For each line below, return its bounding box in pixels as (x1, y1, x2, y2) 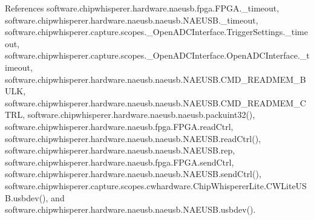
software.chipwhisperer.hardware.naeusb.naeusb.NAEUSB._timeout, (5, 13, 258, 26)
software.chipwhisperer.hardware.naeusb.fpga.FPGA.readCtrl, (5, 120, 234, 132)
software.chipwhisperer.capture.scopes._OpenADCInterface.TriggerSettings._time (5, 25, 308, 38)
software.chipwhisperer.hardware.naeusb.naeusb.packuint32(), (27, 108, 255, 121)
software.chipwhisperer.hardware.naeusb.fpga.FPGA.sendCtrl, (5, 155, 234, 168)
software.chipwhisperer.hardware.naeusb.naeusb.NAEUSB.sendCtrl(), (5, 167, 261, 180)
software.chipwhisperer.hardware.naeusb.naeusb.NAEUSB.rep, (5, 144, 235, 157)
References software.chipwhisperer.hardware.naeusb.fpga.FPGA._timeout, (5, 2, 280, 14)
